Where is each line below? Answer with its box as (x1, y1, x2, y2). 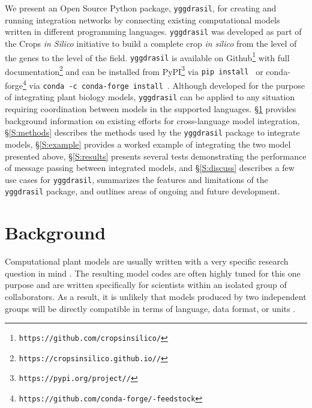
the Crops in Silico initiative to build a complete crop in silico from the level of (5, 37, 297, 49)
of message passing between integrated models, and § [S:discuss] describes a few (5, 161, 295, 174)
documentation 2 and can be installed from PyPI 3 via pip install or (5, 63, 263, 77)
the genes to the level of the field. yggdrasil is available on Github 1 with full (5, 49, 290, 64)
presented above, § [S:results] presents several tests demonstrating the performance (5, 149, 307, 162)
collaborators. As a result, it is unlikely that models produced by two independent (5, 290, 307, 302)
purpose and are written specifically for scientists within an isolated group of (5, 278, 287, 291)
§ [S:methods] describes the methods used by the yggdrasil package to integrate (5, 126, 300, 139)
